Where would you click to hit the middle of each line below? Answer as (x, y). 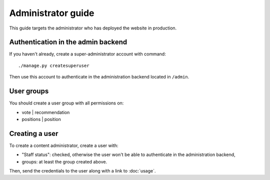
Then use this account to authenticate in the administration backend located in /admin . (99, 77)
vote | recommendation (46, 112)
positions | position (41, 119)
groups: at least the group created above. (64, 161)
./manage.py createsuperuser (54, 65)
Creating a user (34, 133)
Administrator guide (52, 13)
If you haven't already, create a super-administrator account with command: (87, 54)
